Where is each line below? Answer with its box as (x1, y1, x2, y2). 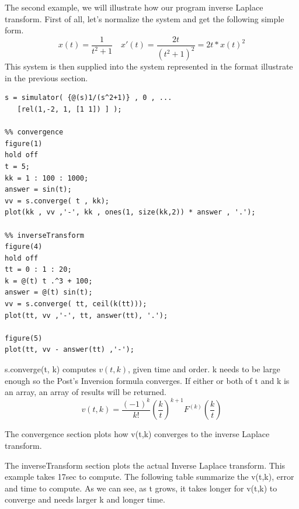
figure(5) (5, 334, 43, 342)
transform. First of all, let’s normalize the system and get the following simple (5, 12, 284, 25)
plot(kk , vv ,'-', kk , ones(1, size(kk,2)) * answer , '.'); (5, 208, 256, 217)
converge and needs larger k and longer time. (5, 493, 165, 505)
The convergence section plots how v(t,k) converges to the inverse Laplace (5, 428, 270, 440)
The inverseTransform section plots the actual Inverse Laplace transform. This (5, 459, 286, 471)
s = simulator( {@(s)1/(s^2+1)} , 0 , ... (5, 94, 172, 102)
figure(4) (5, 243, 43, 251)
